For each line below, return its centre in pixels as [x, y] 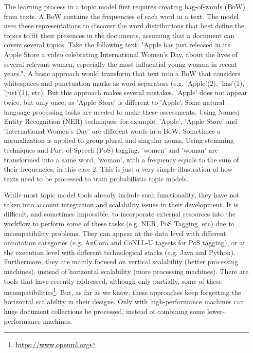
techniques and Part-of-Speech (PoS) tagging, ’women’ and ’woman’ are [111, 149]
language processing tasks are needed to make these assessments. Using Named [122, 111]
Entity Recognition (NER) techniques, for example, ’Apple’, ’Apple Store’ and [121, 121]
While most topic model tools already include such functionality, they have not [122, 195]
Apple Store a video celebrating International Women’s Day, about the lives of [121, 54]
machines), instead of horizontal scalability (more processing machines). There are [126, 271]
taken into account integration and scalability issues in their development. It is [121, 204]
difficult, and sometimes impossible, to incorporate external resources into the [120, 214]
